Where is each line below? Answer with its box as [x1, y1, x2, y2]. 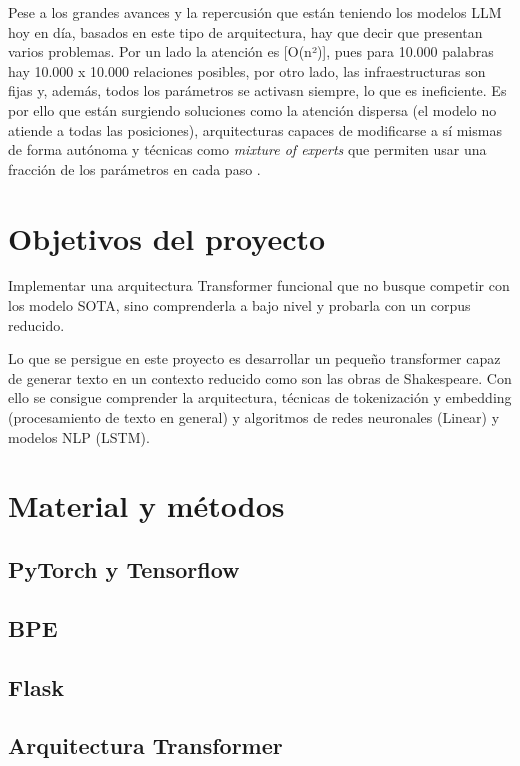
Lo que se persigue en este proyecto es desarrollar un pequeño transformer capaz [8, 348, 501, 369]
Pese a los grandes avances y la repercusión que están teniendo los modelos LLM [8, 2, 502, 22]
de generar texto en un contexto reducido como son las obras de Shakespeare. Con [8, 367, 512, 388]
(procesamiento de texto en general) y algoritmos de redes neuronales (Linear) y [8, 407, 500, 428]
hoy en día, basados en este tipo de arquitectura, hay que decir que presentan [8, 21, 483, 42]
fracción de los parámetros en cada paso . [8, 158, 261, 179]
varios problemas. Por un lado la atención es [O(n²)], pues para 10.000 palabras [8, 41, 494, 62]
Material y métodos [8, 485, 285, 526]
